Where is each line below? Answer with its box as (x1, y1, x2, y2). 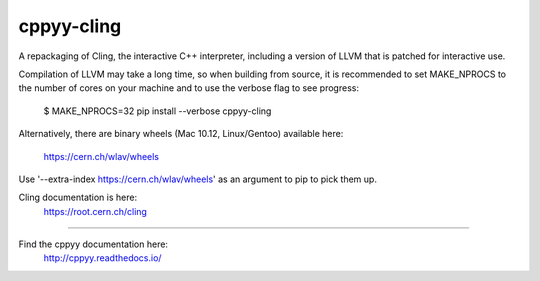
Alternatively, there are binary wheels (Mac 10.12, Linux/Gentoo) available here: (18, 128, 344, 140)
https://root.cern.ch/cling (43, 205, 147, 217)
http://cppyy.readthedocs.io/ (43, 252, 162, 264)
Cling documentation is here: (18, 191, 138, 204)
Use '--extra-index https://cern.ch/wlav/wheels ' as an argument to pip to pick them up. (18, 173, 377, 185)
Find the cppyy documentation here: (18, 238, 169, 250)
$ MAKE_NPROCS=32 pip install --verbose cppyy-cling (43, 105, 272, 117)
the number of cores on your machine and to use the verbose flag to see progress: (18, 82, 360, 94)
